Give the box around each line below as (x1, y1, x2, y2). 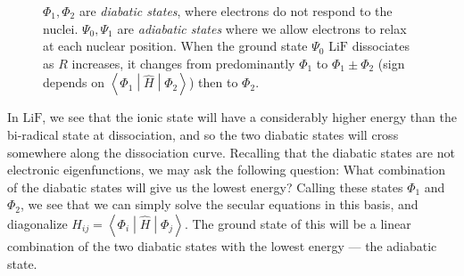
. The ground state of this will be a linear (184, 214, 411, 232)
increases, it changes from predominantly (71, 53, 295, 72)
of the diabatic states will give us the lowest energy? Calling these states (7, 177, 403, 196)
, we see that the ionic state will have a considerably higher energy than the (42, 108, 457, 126)
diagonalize (7, 214, 68, 232)
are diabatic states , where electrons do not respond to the (79, 2, 393, 20)
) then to (188, 73, 238, 92)
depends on (43, 73, 104, 92)
